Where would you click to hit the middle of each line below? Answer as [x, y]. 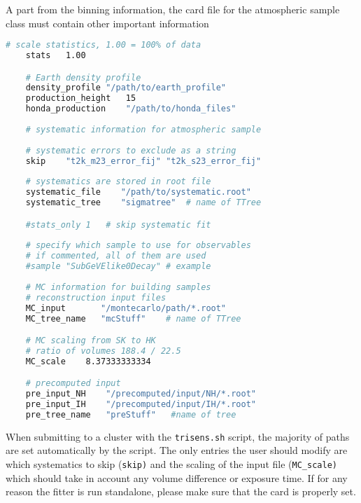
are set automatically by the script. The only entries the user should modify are [177, 450]
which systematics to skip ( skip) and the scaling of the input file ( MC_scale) [171, 464]
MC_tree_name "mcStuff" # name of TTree [133, 318]
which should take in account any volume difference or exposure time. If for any [177, 477]
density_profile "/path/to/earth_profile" [126, 88]
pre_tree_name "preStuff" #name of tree [131, 414]
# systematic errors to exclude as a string [131, 150]
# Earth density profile [83, 77]
